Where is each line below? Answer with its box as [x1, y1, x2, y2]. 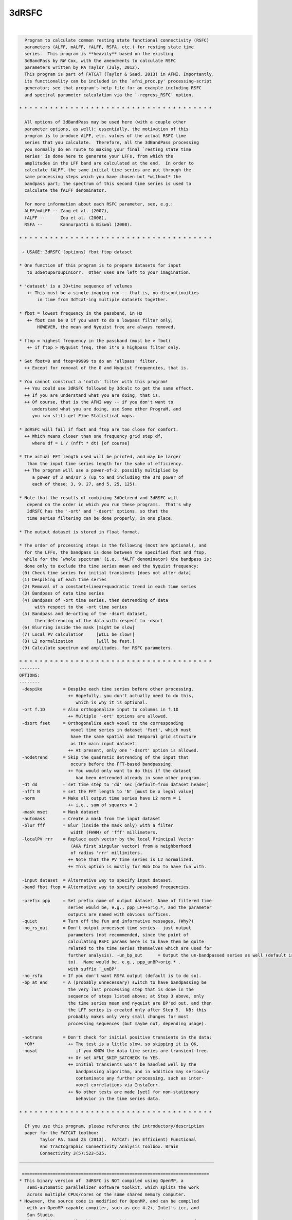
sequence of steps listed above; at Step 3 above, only [68, 994, 204, 999]
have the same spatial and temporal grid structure [71, 734, 197, 739]
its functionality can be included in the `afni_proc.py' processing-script [24, 78, 212, 84]
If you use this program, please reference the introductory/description [24, 1123, 204, 1129]
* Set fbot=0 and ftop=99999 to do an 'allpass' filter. [19, 358, 158, 364]
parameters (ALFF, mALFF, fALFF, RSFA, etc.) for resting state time [24, 44, 194, 50]
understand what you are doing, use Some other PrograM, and [32, 406, 181, 412]
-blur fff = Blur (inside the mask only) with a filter [22, 823, 174, 828]
